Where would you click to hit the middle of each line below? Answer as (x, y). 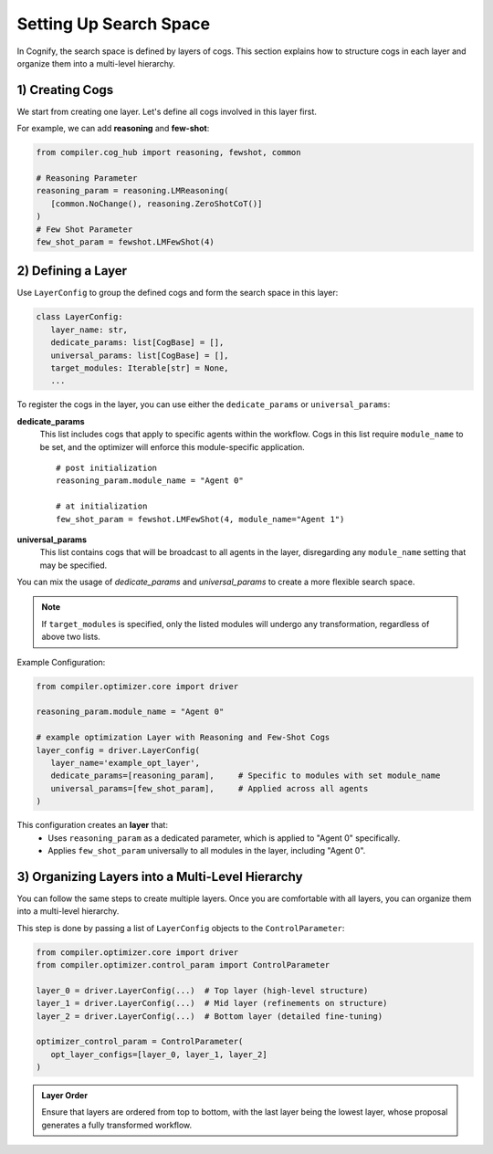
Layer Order (65, 1096)
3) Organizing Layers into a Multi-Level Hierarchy (160, 876)
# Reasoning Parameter (87, 178)
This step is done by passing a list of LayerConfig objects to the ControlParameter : (181, 928)
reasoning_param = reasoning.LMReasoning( (132, 191)
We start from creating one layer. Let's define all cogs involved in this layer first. (167, 111)
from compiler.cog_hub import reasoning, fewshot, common (168, 152)
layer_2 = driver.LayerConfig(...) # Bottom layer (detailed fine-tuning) (210, 1016)
